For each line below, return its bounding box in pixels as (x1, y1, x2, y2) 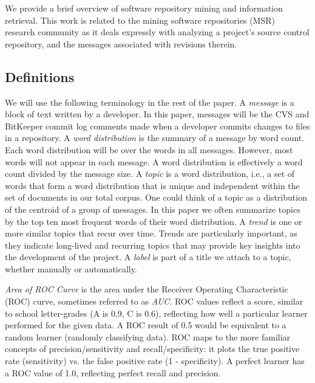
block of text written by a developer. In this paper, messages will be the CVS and (5, 108, 310, 120)
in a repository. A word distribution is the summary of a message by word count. (5, 131, 305, 144)
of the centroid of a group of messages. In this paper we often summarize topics (5, 202, 300, 215)
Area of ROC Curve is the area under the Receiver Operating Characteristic (5, 283, 288, 295)
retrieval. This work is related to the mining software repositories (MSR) (5, 13, 275, 26)
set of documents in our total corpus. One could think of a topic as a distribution (5, 191, 307, 204)
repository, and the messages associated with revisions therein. (5, 37, 237, 50)
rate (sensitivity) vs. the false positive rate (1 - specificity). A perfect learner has (5, 354, 305, 367)
